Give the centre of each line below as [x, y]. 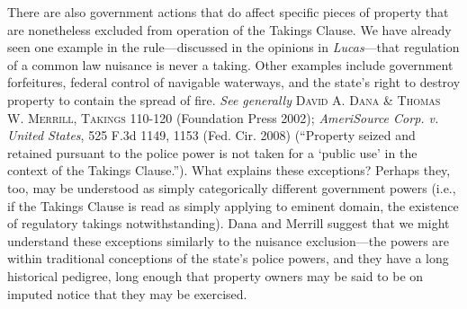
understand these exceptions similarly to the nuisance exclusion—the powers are [229, 240]
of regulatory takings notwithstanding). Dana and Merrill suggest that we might [229, 223]
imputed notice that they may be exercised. [127, 293]
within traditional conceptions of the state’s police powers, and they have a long [228, 258]
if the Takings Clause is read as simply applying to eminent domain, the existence [233, 205]
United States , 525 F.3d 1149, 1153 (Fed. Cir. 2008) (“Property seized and [211, 135]
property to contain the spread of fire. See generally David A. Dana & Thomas [224, 99]
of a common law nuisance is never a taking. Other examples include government [230, 64]
